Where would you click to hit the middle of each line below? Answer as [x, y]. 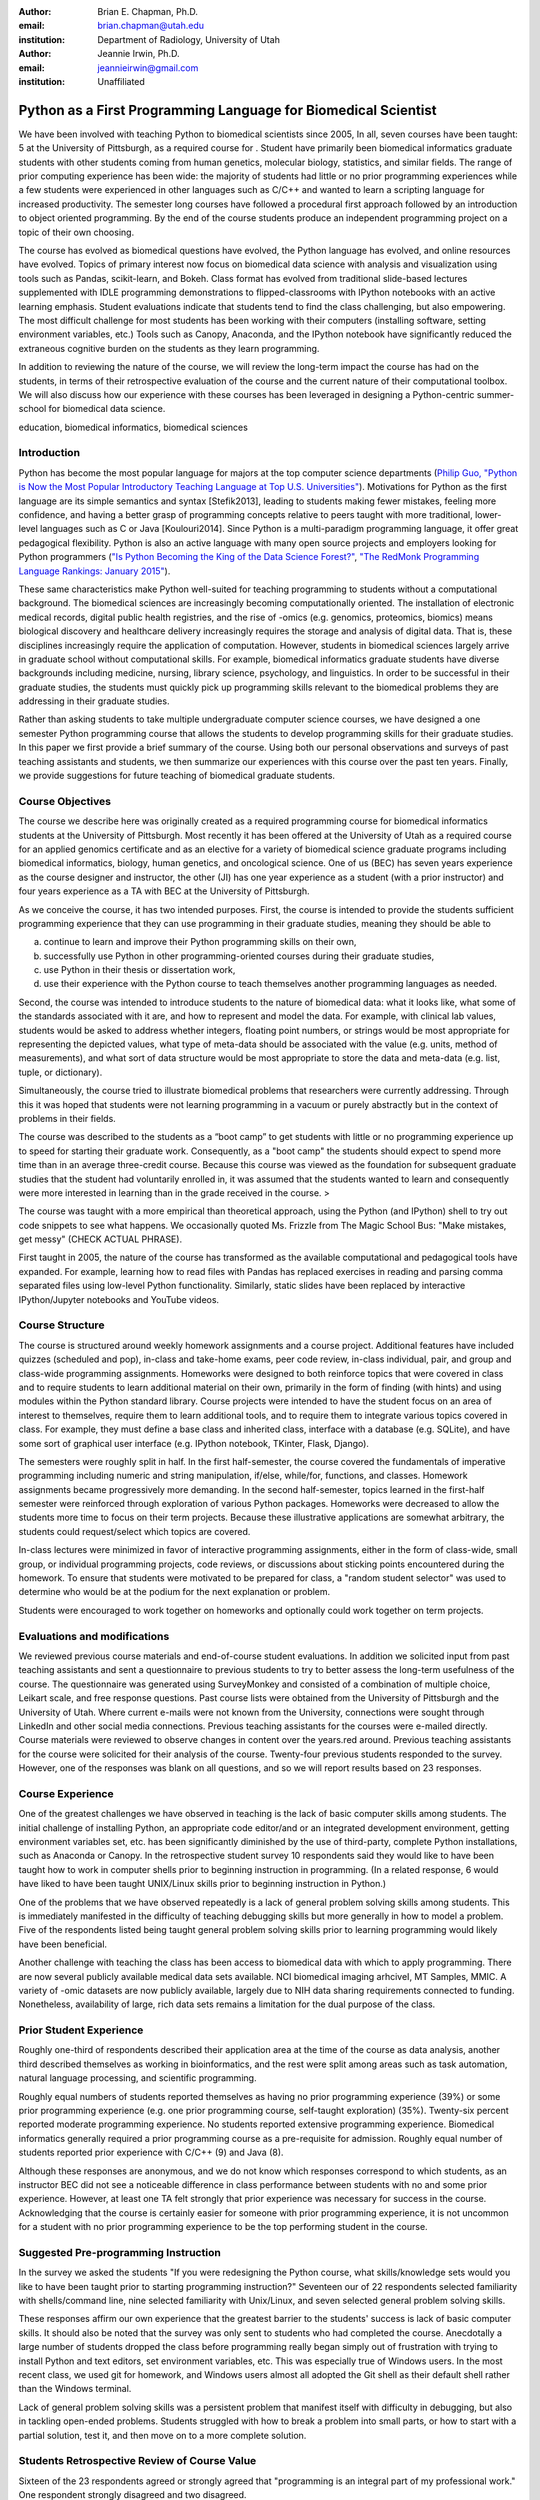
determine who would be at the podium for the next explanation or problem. [174, 1592]
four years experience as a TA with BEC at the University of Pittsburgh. [164, 891]
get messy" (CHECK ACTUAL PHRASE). [100, 1239]
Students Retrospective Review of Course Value [137, 2461]
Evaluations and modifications [94, 1636]
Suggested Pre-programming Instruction [120, 2252]
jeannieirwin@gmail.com [148, 67]
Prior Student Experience [81, 2030]
